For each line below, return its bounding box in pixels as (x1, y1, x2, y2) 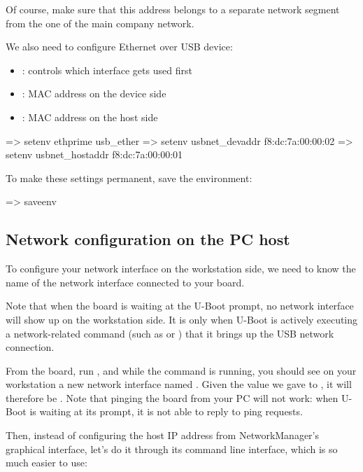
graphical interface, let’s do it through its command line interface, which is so (6, 441, 338, 456)
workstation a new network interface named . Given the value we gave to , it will (6, 377, 352, 391)
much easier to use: (6, 455, 87, 470)
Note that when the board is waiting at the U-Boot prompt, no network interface (6, 298, 354, 313)
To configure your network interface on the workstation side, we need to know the (6, 261, 356, 276)
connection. (6, 340, 55, 354)
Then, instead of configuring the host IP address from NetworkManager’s (6, 428, 320, 443)
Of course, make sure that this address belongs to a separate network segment (6, 2, 340, 16)
